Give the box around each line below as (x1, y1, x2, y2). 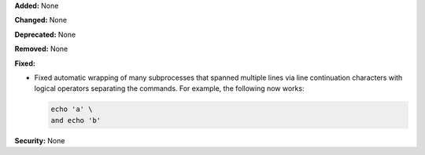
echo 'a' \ (50, 105, 93, 114)
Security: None (14, 135, 65, 145)
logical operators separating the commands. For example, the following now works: (34, 84, 305, 93)
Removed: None (14, 44, 68, 54)
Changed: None (14, 16, 67, 25)
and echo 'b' (50, 116, 102, 124)
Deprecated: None (14, 30, 76, 39)
